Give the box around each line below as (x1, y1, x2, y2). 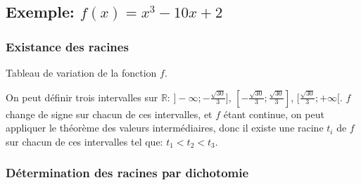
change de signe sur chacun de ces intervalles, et (6, 106, 213, 121)
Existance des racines (6, 37, 129, 55)
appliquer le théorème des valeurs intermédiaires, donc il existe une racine (6, 120, 324, 135)
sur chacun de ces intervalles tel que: (6, 134, 163, 148)
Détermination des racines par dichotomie (6, 164, 249, 181)
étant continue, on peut (223, 106, 324, 121)
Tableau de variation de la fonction (6, 65, 157, 79)
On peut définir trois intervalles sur (6, 89, 158, 104)
